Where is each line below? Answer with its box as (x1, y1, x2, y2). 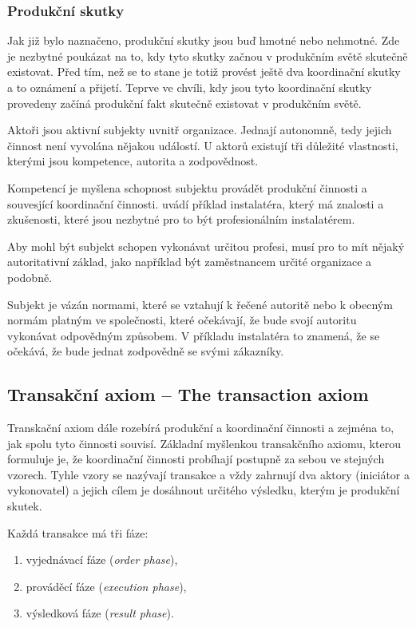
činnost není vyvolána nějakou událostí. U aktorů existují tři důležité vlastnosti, (7, 137, 398, 153)
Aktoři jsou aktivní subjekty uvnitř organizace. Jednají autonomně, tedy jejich (7, 121, 392, 138)
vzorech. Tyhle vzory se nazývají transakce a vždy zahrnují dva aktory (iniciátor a (7, 466, 410, 482)
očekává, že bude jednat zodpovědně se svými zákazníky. (7, 343, 284, 359)
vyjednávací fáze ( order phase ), (26, 551, 178, 568)
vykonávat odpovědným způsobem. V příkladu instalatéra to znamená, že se (7, 327, 380, 343)
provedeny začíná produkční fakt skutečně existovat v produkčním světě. (7, 94, 362, 111)
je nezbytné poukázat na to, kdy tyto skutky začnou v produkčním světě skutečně (7, 47, 408, 64)
